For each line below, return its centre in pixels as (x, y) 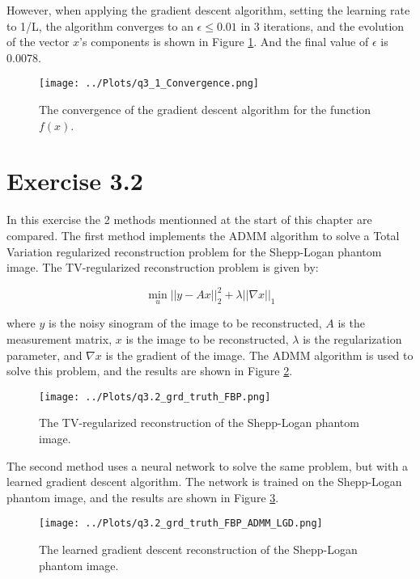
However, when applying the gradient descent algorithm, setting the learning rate (208, 10)
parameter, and (45, 355)
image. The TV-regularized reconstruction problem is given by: (163, 267)
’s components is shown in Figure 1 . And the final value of (224, 42)
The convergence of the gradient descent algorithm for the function (205, 110)
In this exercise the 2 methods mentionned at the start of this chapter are (189, 220)
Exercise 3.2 (75, 181)
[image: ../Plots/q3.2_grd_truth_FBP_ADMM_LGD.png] (181, 524)
